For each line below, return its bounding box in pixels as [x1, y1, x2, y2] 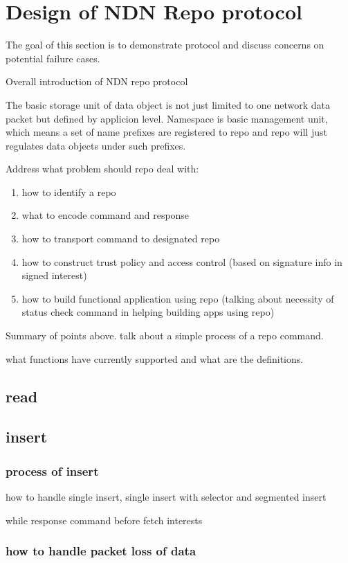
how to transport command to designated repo [21, 231, 220, 246]
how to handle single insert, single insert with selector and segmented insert [6, 490, 327, 503]
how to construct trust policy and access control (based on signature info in [21, 254, 342, 269]
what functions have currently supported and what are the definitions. [6, 351, 304, 366]
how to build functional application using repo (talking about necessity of [21, 291, 334, 305]
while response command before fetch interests [6, 512, 203, 527]
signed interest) [21, 268, 87, 283]
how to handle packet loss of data [6, 542, 196, 560]
